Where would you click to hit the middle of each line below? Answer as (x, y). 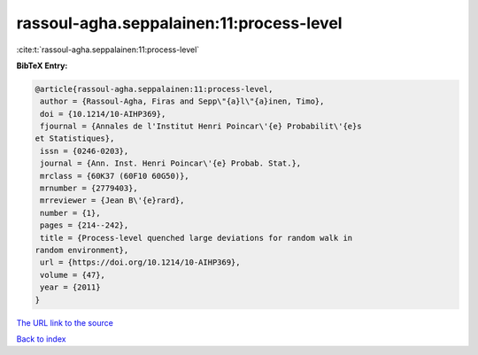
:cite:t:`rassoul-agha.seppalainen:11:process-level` (108, 50)
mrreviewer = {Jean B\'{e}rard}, (112, 201)
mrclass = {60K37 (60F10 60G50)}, (115, 176)
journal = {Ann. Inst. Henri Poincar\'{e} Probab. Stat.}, (171, 163)
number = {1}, (70, 213)
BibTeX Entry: (42, 66)
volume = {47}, (73, 275)
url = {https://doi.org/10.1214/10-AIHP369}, (140, 262)
